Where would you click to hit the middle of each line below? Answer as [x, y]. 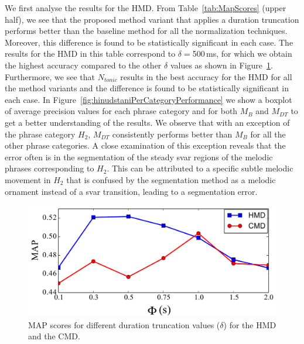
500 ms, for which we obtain [242, 54]
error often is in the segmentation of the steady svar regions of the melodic [139, 156]
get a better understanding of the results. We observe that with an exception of [147, 122]
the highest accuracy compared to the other [83, 65]
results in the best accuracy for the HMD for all [206, 76]
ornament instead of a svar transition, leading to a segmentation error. [131, 191]
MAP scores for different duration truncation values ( [124, 324]
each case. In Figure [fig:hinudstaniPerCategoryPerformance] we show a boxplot [148, 99]
